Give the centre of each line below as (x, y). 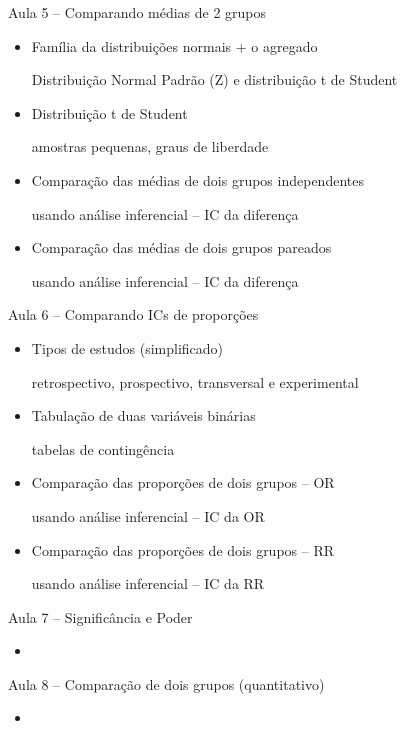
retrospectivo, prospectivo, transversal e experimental (195, 381)
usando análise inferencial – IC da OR (148, 515)
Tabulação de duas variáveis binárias (143, 415)
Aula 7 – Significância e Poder (100, 616)
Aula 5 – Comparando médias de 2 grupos (137, 12)
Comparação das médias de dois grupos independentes (197, 179)
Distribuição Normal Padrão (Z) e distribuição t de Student (214, 79)
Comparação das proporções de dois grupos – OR (183, 482)
